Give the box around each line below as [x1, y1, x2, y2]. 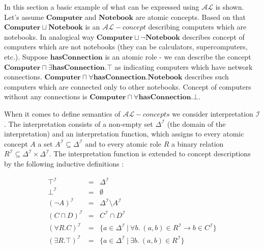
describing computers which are [148, 21, 247, 32]
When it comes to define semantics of [4, 108, 121, 119]
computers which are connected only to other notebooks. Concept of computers [4, 81, 251, 92]
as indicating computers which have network [114, 61, 253, 72]
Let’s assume [4, 11, 44, 22]
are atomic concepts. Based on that [135, 11, 246, 22]
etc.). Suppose [4, 51, 48, 62]
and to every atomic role [85, 138, 161, 149]
